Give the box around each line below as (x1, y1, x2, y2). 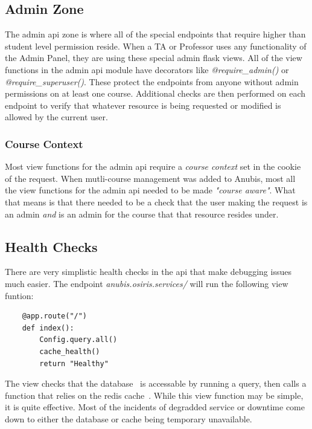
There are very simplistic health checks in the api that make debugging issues (5, 265, 291, 278)
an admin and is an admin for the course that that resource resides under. (5, 207, 279, 220)
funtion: (5, 289, 34, 302)
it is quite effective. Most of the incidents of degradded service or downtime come (5, 401, 305, 413)
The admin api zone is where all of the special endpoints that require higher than (5, 28, 306, 40)
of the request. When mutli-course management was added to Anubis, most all (5, 172, 296, 184)
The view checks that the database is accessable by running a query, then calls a (5, 377, 307, 390)
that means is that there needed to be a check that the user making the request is (5, 195, 308, 208)
